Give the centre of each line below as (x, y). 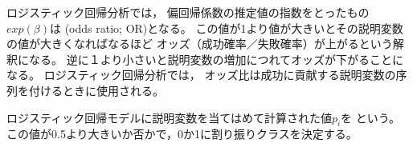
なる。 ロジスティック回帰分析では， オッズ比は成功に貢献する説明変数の (201, 75)
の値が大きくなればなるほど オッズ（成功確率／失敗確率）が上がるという (200, 44)
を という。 (370, 117)
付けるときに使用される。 (96, 90)
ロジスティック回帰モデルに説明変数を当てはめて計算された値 (169, 117)
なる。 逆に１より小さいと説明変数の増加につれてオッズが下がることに (216, 59)
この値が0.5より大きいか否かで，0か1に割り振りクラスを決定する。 (182, 134)
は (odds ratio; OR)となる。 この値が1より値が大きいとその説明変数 (227, 28)
